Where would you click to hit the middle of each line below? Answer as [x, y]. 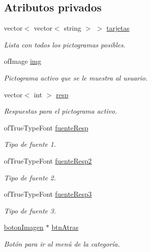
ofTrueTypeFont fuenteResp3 [48, 194]
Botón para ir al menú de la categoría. [62, 243]
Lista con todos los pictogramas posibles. [65, 44]
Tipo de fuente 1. [30, 144]
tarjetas [118, 28]
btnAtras [65, 227]
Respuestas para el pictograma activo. [60, 111]
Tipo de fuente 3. [30, 210]
